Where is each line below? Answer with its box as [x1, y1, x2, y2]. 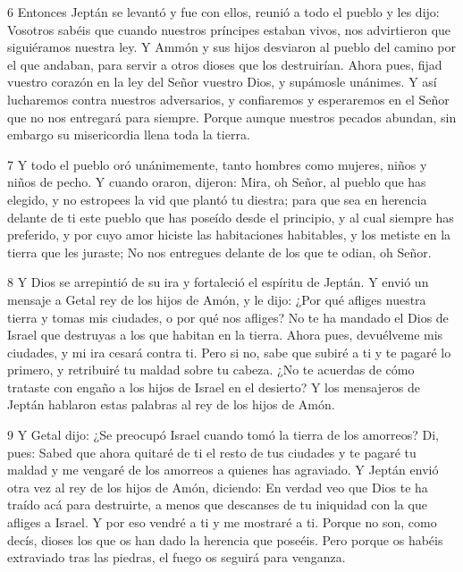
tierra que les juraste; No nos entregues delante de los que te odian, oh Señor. [7, 242, 432, 261]
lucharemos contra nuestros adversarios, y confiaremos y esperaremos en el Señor [7, 89, 450, 108]
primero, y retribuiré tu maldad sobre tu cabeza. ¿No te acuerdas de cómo [7, 360, 415, 379]
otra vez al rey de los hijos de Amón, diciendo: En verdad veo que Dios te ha [7, 477, 428, 496]
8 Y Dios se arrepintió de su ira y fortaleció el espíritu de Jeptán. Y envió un [7, 273, 429, 291]
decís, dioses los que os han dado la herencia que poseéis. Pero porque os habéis [7, 530, 443, 549]
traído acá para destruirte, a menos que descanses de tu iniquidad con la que [7, 495, 427, 514]
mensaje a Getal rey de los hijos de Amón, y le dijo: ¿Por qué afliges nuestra [7, 290, 426, 308]
